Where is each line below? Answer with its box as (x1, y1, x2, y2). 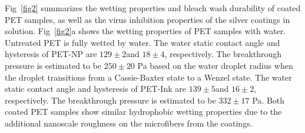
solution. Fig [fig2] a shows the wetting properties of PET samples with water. (5, 25, 286, 37)
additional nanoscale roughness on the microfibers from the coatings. (5, 117, 253, 129)
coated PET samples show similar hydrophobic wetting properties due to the (5, 105, 282, 118)
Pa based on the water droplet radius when (137, 59, 293, 71)
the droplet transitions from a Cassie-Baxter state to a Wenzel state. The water (5, 71, 292, 83)
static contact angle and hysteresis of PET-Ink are (5, 82, 186, 95)
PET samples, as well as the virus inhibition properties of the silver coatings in (5, 13, 290, 25)
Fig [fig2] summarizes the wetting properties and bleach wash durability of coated (5, 2, 301, 14)
